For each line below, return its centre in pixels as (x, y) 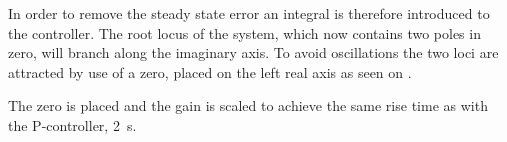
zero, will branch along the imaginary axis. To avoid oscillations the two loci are (253, 52)
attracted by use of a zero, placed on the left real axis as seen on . (210, 71)
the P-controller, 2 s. (72, 124)
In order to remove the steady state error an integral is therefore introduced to (249, 13)
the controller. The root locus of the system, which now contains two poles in (244, 32)
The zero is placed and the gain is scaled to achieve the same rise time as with (248, 105)
